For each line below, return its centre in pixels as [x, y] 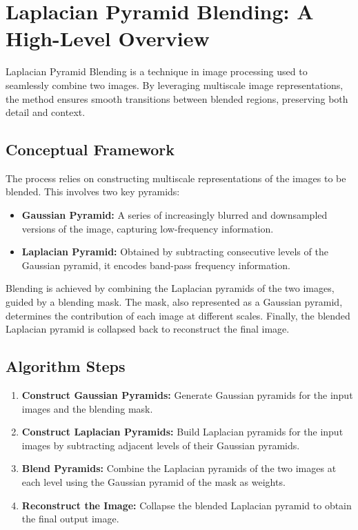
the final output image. [70, 519]
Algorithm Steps [66, 366]
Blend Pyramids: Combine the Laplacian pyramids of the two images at [179, 468]
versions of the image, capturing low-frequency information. [148, 228]
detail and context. [46, 112]
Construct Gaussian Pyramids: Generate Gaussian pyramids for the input [187, 395]
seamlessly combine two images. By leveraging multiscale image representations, [175, 85]
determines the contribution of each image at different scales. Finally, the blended [178, 315]
